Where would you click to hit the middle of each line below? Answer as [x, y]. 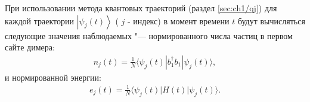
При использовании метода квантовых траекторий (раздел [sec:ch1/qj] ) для [141, 8]
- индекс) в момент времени [178, 20]
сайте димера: [30, 47]
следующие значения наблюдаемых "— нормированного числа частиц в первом [149, 35]
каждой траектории [40, 20]
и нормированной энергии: [53, 77]
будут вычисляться [271, 20]
